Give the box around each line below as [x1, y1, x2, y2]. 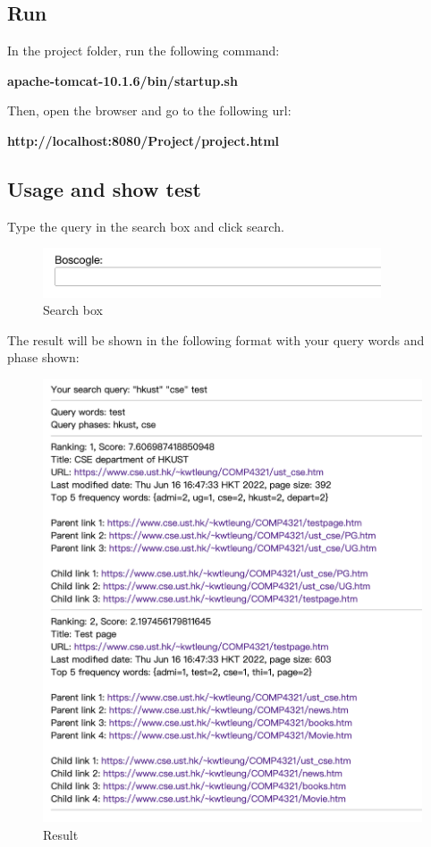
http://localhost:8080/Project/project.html [7, 131, 280, 149]
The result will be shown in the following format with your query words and [7, 330, 425, 349]
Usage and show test [7, 174, 201, 202]
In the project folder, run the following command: [7, 41, 280, 60]
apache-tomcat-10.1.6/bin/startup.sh [7, 71, 238, 89]
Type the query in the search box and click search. [7, 216, 284, 235]
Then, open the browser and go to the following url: [7, 101, 292, 120]
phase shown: [7, 348, 80, 367]
